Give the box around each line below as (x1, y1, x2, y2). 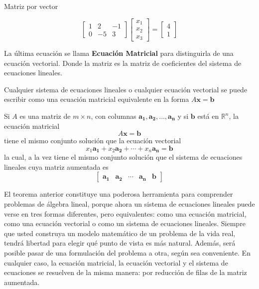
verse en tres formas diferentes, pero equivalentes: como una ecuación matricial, (4, 208, 247, 219)
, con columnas (91, 111, 136, 121)
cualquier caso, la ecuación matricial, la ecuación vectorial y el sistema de (4, 257, 228, 268)
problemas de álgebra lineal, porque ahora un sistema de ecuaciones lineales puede (4, 199, 255, 209)
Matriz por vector (4, 1, 58, 11)
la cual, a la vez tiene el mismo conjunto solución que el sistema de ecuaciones (4, 152, 243, 162)
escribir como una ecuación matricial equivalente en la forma (4, 94, 189, 104)
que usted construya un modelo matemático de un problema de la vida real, (4, 228, 236, 238)
